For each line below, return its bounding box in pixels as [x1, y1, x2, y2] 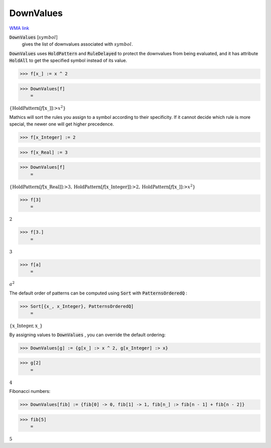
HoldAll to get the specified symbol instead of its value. [9, 58, 127, 64]
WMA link [9, 25, 30, 31]
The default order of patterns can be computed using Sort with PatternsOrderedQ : [9, 290, 188, 296]
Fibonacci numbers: [9, 388, 51, 394]
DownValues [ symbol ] [9, 34, 58, 40]
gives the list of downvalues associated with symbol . [22, 41, 133, 47]
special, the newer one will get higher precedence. [9, 121, 114, 127]
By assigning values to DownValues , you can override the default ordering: [9, 332, 166, 338]
